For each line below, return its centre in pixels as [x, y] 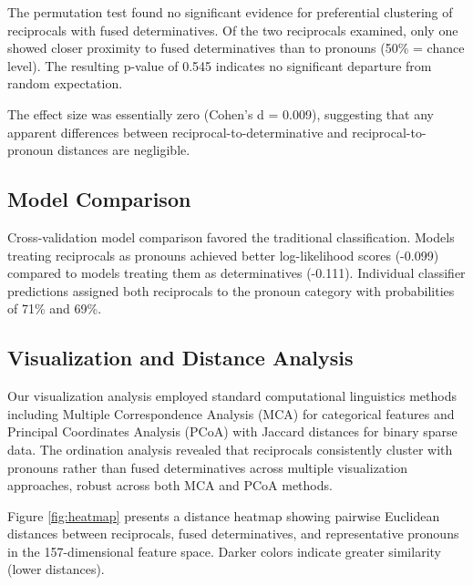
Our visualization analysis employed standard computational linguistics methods [232, 396]
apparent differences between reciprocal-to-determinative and [178, 132]
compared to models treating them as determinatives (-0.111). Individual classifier [236, 273]
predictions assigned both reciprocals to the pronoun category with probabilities [231, 290]
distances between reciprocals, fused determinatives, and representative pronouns [233, 534]
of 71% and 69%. [55, 308]
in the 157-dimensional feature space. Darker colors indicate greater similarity [224, 551]
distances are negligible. [124, 150]
